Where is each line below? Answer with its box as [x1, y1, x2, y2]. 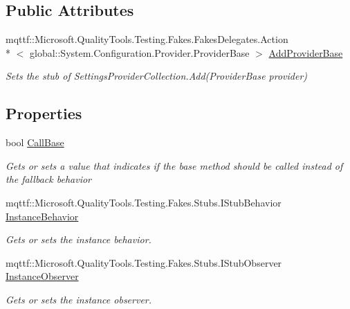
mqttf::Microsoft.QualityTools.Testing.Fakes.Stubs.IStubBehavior [6, 195, 282, 209]
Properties [6, 103, 82, 124]
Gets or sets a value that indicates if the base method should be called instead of [6, 158, 343, 173]
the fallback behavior [6, 172, 91, 186]
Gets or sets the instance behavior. [6, 232, 151, 247]
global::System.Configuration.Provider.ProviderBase [29, 45, 250, 60]
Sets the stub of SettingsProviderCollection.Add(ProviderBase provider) [6, 69, 308, 83]
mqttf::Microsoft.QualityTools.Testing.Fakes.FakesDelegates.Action [6, 32, 288, 46]
